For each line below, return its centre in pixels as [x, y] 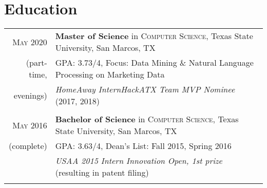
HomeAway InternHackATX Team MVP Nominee [145, 89]
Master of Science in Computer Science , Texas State [154, 36]
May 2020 [30, 42]
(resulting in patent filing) [102, 173]
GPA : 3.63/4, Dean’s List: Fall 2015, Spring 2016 [143, 146]
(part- [36, 63]
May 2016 [30, 125]
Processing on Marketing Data [110, 74]
